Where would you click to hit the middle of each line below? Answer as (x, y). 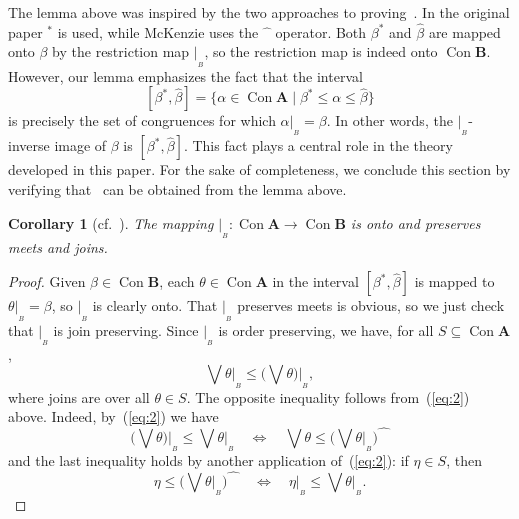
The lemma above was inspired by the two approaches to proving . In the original (259, 12)
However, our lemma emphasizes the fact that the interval (185, 75)
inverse (29, 145)
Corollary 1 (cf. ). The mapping (111, 222)
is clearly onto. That (155, 305)
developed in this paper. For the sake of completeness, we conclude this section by (259, 169)
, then (464, 460)
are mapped (464, 31)
